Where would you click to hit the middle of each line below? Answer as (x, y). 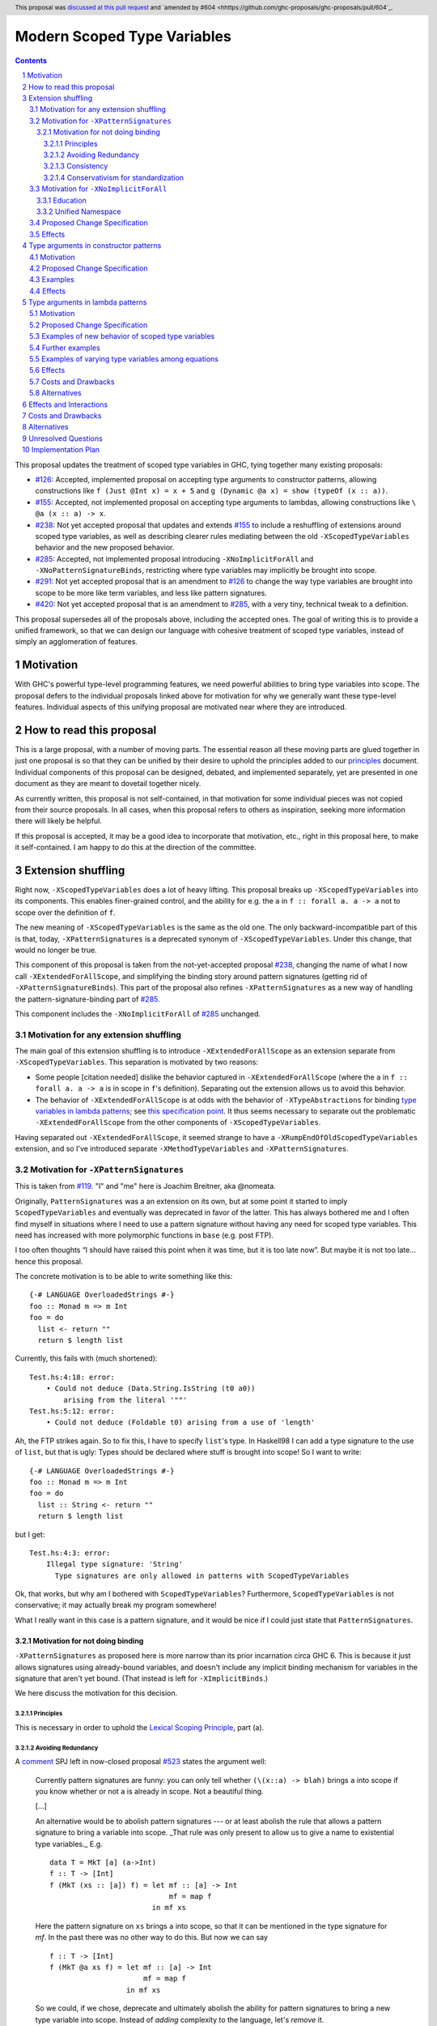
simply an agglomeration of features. (76, 642)
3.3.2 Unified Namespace (79, 212)
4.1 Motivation (53, 257)
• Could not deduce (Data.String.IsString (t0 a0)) (151, 1389)
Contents (31, 60)
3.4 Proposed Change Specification (89, 223)
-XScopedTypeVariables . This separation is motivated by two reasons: (137, 1062)
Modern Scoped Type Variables (123, 37)
